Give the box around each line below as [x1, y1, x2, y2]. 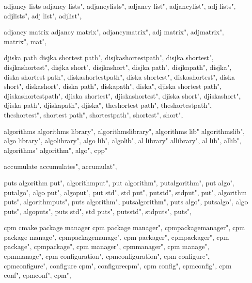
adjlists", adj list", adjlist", [4, 10, 82, 20]
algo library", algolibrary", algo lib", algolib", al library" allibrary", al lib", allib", [4, 135, 241, 146]
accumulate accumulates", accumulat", [4, 161, 117, 171]
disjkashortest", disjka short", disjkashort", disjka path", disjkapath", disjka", [4, 62, 232, 72]
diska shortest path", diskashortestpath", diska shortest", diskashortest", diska [4, 71, 235, 82]
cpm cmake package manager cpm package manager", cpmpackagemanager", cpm [4, 222, 245, 233]
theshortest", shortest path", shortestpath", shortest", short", [4, 109, 183, 119]
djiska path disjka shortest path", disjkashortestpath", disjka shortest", [4, 52, 214, 63]
